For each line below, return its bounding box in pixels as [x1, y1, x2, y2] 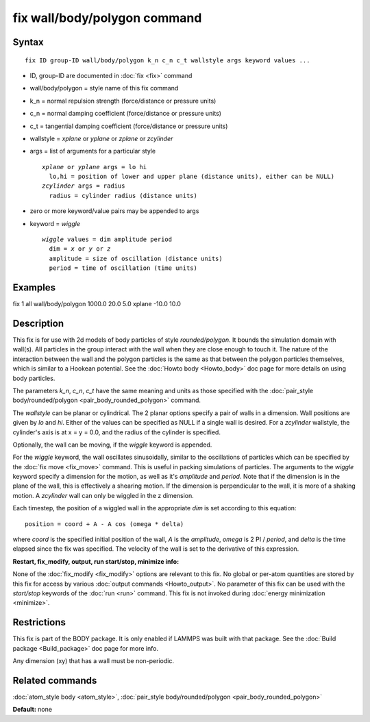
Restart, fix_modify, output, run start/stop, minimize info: [12, 557, 180, 565]
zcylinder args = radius [42, 182, 125, 190]
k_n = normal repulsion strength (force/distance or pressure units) [29, 97, 217, 105]
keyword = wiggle [29, 219, 80, 227]
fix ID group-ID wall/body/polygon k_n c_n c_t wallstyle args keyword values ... [25, 56, 310, 64]
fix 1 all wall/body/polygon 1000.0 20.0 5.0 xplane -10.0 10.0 [12, 300, 182, 308]
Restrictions [12, 617, 66, 628]
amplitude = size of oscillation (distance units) [49, 254, 223, 262]
